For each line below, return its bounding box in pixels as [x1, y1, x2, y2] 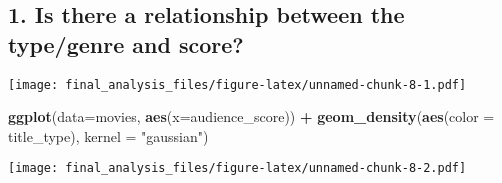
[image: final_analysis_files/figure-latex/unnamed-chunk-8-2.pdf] [8, 161, 467, 176]
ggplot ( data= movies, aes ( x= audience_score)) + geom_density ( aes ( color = [8, 106, 495, 127]
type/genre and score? [8, 28, 244, 59]
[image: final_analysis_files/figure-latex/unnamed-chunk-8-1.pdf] [8, 77, 467, 92]
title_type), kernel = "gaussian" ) [8, 125, 209, 146]
